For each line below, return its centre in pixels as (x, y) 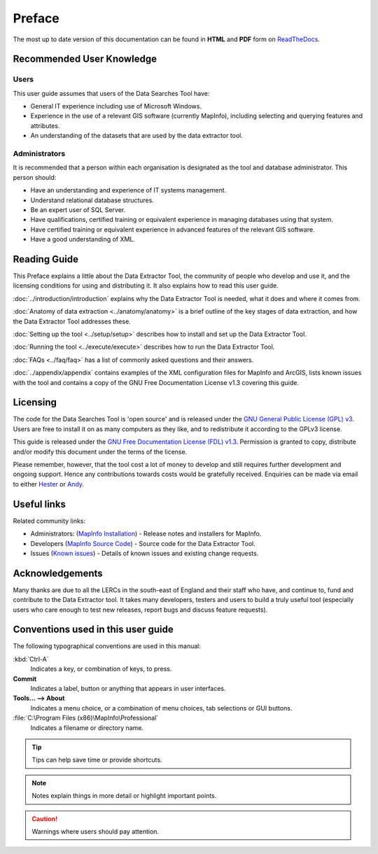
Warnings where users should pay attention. (96, 831)
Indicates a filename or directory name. (87, 727)
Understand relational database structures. (92, 200)
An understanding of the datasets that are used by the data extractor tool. (136, 136)
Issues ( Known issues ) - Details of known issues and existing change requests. (145, 553)
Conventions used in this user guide (93, 630)
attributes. (45, 125)
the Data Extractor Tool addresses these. (72, 321)
